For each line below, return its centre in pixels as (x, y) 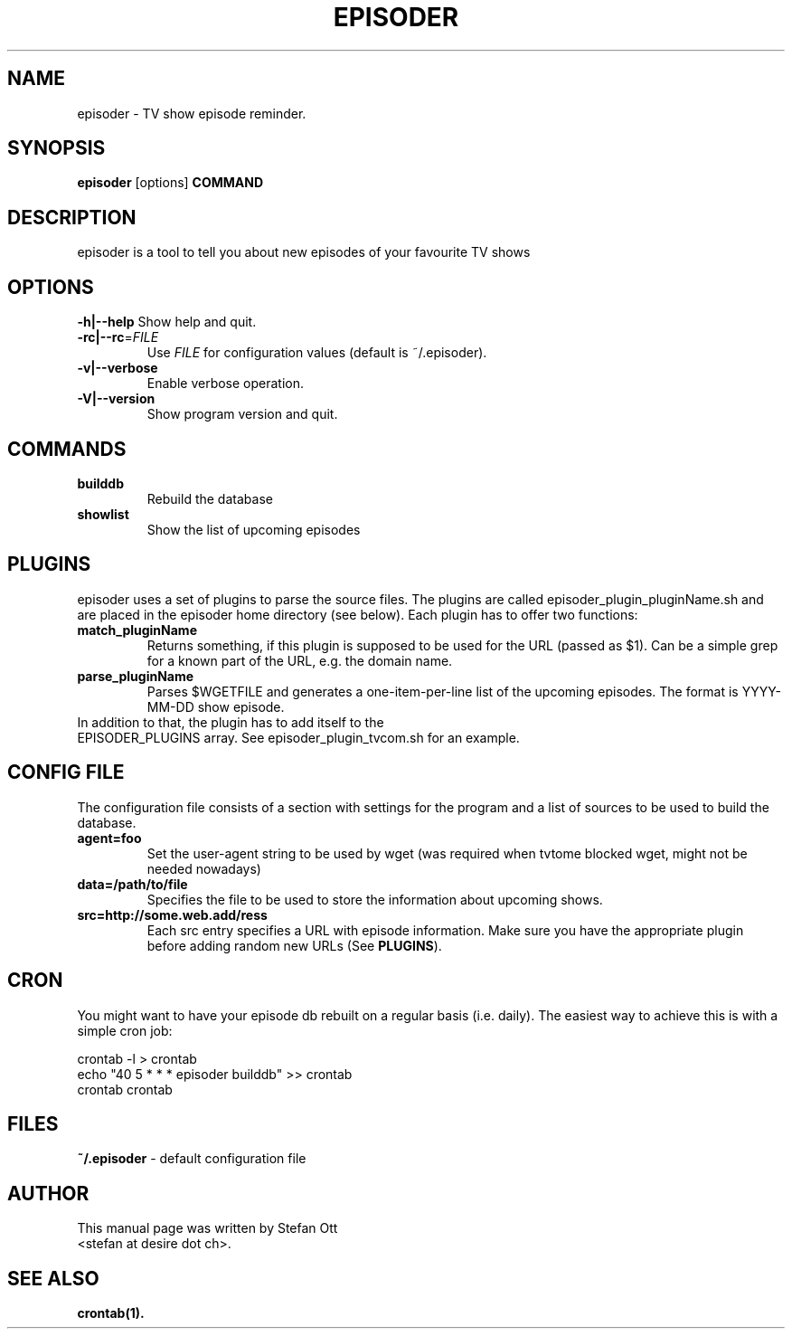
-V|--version (116, 399)
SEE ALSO (53, 1278)
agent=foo (109, 838)
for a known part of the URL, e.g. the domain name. (300, 660)
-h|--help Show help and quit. (167, 322)
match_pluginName (137, 630)
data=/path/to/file (132, 884)
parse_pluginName (136, 676)
